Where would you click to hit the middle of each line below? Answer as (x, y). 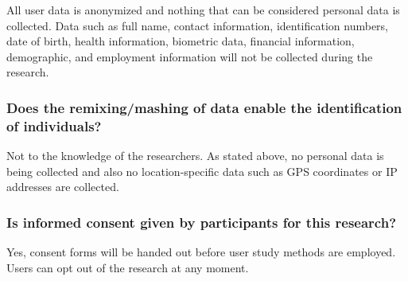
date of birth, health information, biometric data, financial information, (181, 41)
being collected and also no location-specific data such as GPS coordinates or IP (202, 171)
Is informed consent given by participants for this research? (202, 222)
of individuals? (54, 125)
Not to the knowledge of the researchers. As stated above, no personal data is (195, 156)
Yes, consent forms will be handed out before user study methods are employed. (201, 252)
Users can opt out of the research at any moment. (128, 267)
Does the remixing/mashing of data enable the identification (204, 107)
